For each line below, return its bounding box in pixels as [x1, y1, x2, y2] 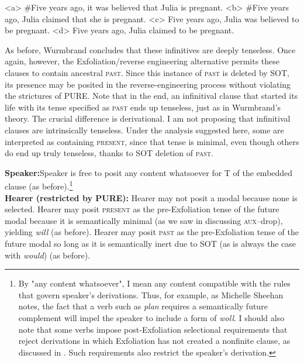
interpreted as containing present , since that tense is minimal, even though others [5, 135, 299, 147]
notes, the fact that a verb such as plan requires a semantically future [18, 300, 268, 312]
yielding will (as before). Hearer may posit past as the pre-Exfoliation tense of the [5, 226, 299, 238]
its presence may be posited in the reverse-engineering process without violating [5, 78, 291, 90]
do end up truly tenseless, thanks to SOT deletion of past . [5, 147, 213, 159]
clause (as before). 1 [5, 178, 73, 192]
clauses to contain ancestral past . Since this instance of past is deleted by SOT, [5, 66, 290, 78]
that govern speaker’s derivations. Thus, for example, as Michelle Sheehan [18, 288, 284, 301]
